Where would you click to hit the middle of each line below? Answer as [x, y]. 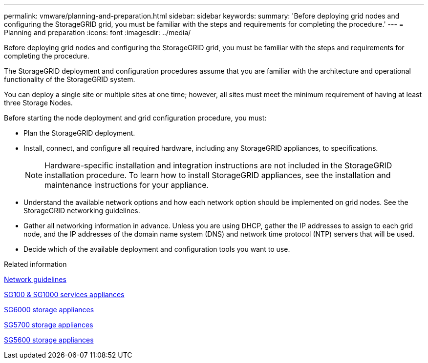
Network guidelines [35, 279]
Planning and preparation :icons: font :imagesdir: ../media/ [97, 32]
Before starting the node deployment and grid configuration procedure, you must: [135, 118]
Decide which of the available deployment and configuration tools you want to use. [157, 249]
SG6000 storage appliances [49, 310]
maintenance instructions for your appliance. [127, 185]
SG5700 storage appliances [49, 325]
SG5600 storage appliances [49, 340]
